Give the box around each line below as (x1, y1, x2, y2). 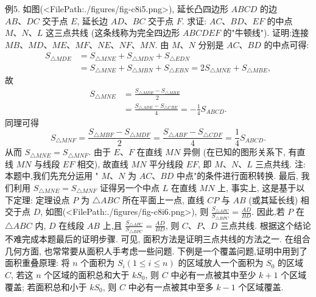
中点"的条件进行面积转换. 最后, (177, 169, 298, 182)
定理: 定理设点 (13, 193, 70, 206)
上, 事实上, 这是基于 (217, 181, 297, 194)
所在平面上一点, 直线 (122, 193, 205, 206)
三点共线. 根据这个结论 (220, 218, 311, 231)
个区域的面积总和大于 (44, 268, 130, 281)
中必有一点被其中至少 (170, 268, 256, 281)
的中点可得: (264, 38, 309, 51)
